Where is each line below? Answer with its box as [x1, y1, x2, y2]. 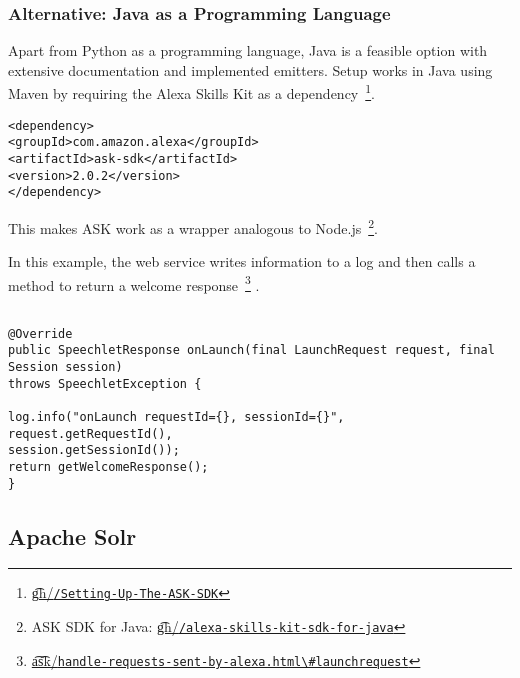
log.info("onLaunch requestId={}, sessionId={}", [8, 409, 345, 424]
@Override [8, 326, 73, 341]
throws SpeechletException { [8, 376, 202, 391]
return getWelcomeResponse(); [8, 459, 209, 474]
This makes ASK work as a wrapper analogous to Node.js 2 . [8, 214, 378, 238]
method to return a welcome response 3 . [8, 271, 260, 295]
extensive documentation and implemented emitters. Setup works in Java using [8, 59, 493, 80]
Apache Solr [8, 520, 137, 551]
